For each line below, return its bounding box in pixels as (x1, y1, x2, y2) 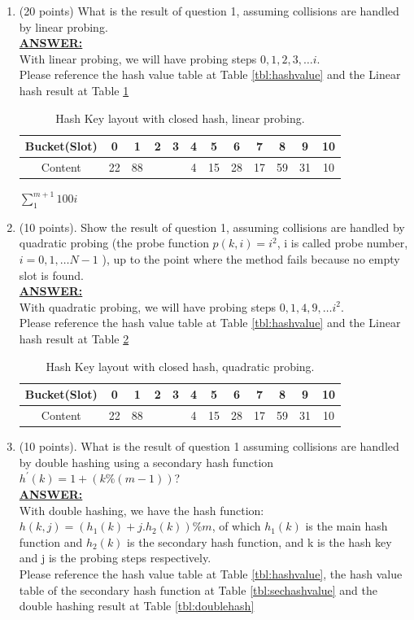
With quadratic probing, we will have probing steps (19, 298, 277, 315)
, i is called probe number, (277, 234, 408, 251)
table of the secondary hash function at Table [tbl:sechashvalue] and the (19, 581, 378, 598)
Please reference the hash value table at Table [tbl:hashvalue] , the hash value (19, 565, 403, 582)
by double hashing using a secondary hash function (19, 453, 274, 470)
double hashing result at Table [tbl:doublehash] (19, 597, 255, 614)
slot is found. (19, 266, 84, 283)
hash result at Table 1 (19, 81, 129, 98)
